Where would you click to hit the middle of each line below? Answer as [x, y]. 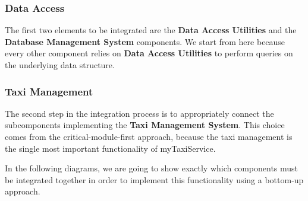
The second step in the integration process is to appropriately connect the [139, 113]
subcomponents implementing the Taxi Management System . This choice [145, 125]
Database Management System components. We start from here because [145, 41]
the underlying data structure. [60, 65]
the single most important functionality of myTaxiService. [110, 148]
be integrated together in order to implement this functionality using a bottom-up [154, 179]
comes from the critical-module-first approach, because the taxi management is [149, 136]
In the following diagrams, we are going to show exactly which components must [152, 168]
